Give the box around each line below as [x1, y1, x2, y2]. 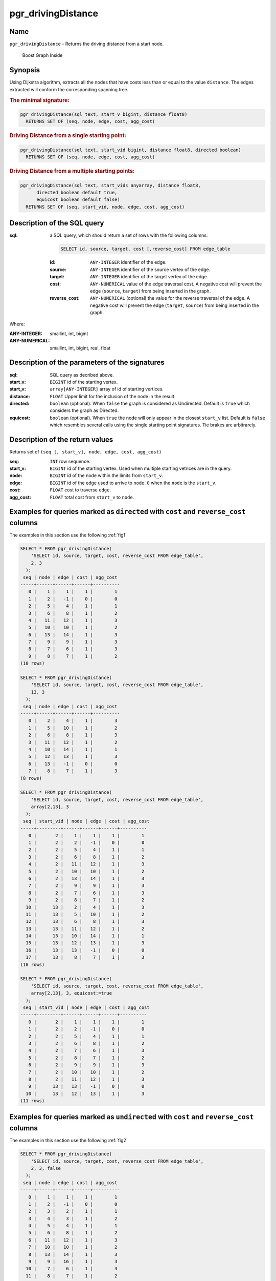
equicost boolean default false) [36, 197, 120, 202]
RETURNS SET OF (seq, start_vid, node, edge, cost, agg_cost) [26, 204, 185, 210]
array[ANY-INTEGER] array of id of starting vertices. [50, 386, 164, 392]
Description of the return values [9, 436, 113, 444]
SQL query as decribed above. [50, 371, 114, 378]
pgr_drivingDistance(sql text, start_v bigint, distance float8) [20, 112, 188, 117]
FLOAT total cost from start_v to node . [50, 494, 134, 500]
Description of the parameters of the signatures [9, 358, 165, 367]
